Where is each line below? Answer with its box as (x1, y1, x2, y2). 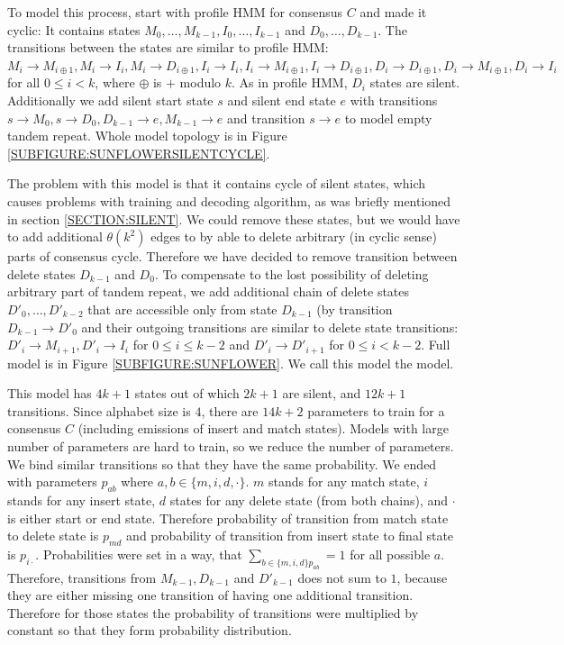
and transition (226, 108, 305, 127)
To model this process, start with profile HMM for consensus (7, 3, 343, 21)
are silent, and (282, 384, 361, 403)
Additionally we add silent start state (7, 90, 214, 109)
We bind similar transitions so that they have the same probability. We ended (7, 454, 437, 473)
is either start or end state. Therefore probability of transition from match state (7, 508, 449, 527)
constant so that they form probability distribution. (7, 621, 292, 640)
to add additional (7, 227, 103, 246)
